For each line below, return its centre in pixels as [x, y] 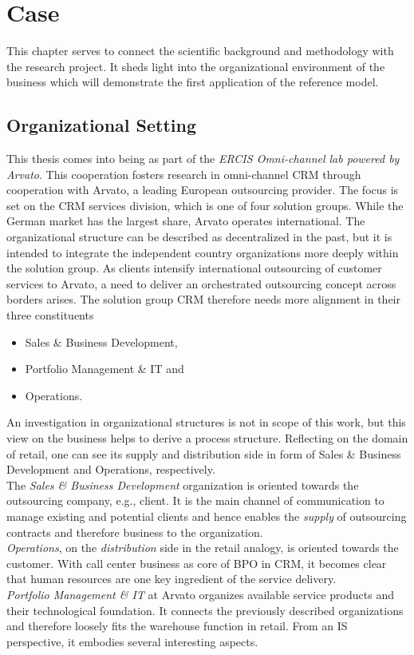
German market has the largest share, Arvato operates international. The [186, 221]
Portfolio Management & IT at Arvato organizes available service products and [200, 594]
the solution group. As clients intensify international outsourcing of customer [194, 268]
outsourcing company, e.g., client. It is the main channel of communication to [195, 500]
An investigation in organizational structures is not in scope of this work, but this [206, 422]
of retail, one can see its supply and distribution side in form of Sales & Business [204, 453]
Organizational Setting [102, 125]
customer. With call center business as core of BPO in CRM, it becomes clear [197, 563]
